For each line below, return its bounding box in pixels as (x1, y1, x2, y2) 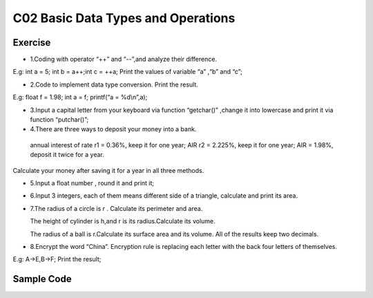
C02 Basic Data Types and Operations (12, 10, 236, 26)
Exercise (12, 37, 51, 48)
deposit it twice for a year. (30, 151, 104, 159)
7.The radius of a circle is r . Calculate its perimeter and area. (30, 204, 203, 212)
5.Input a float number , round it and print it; (30, 178, 155, 187)
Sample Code (12, 273, 72, 285)
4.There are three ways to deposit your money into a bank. (30, 125, 197, 133)
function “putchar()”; (30, 115, 89, 124)
